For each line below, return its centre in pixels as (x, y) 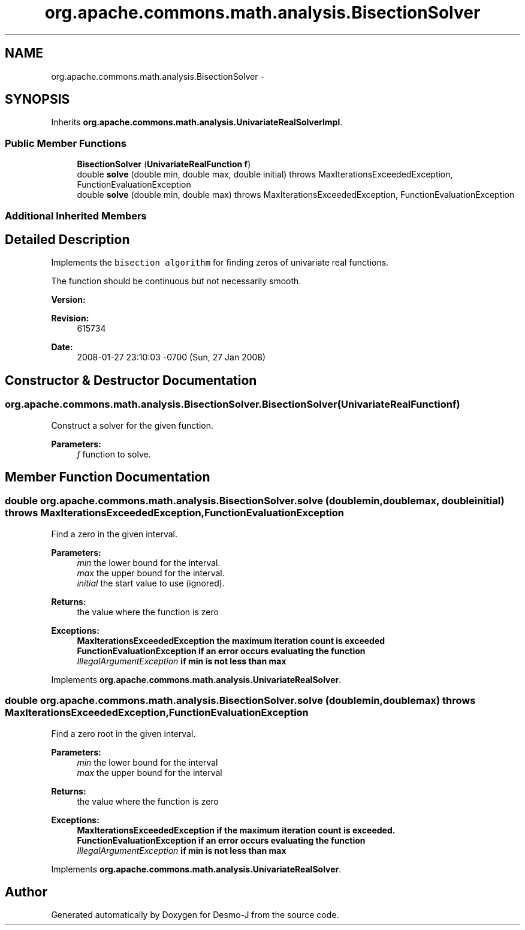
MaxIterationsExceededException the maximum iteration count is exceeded (231, 640)
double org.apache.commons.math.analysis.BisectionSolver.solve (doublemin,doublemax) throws (240, 701)
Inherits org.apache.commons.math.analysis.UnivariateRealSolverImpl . (197, 122)
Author (26, 892)
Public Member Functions (66, 143)
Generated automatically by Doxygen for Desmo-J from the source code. (195, 915)
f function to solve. (114, 454)
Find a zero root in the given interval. (123, 733)
